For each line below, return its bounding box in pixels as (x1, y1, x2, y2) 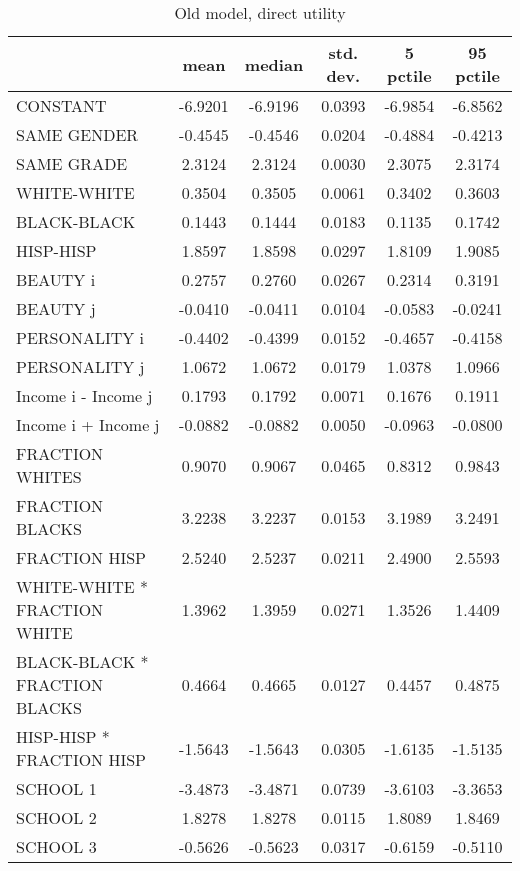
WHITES (16, 465, 82, 488)
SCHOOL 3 (16, 835, 97, 858)
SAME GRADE (16, 152, 128, 175)
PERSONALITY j (16, 355, 145, 378)
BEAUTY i (16, 268, 96, 291)
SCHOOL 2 (16, 806, 97, 829)
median (244, 52, 304, 76)
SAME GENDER (16, 123, 139, 146)
